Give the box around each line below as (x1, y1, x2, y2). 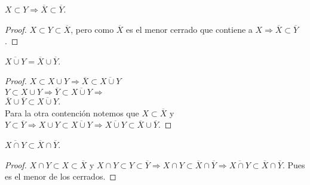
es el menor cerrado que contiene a (126, 23, 253, 35)
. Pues (282, 158, 305, 171)
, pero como (70, 23, 114, 35)
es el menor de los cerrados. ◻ (5, 170, 116, 183)
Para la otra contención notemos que (5, 106, 139, 119)
